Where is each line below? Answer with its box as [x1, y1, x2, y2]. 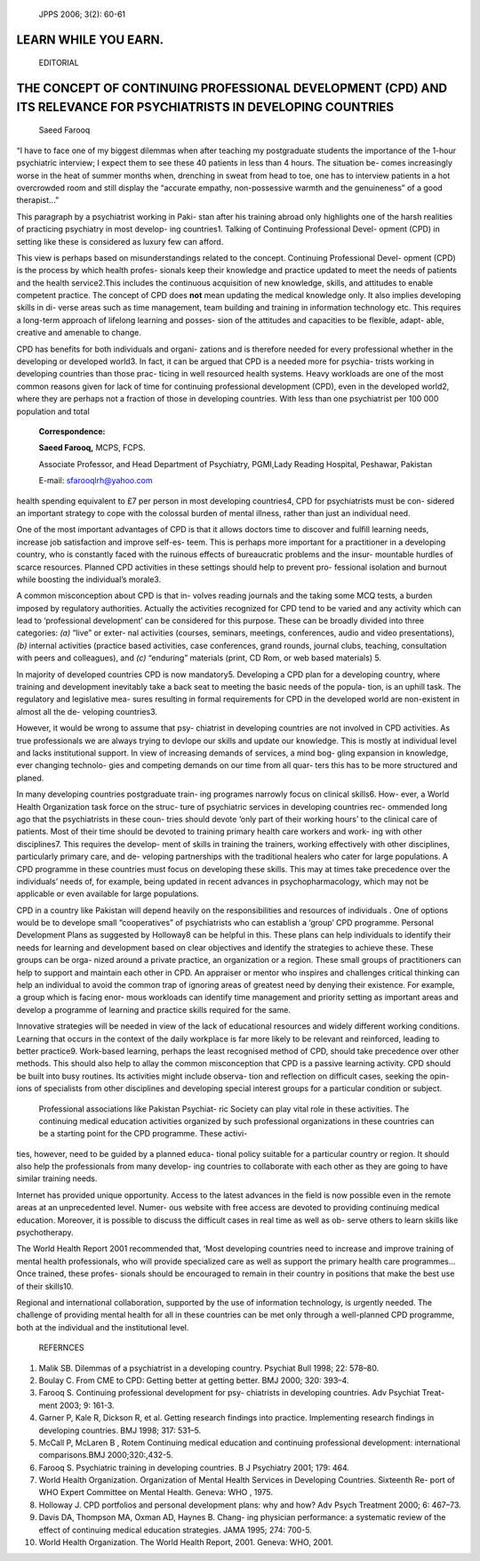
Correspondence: [38, 426, 106, 436]
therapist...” [16, 195, 60, 206]
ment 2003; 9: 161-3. [38, 1400, 115, 1411]
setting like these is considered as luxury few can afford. [16, 236, 224, 247]
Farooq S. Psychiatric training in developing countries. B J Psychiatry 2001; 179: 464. [38, 1462, 350, 1473]
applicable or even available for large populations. [16, 888, 199, 899]
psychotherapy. [16, 1227, 74, 1238]
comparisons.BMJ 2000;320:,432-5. [38, 1450, 173, 1460]
